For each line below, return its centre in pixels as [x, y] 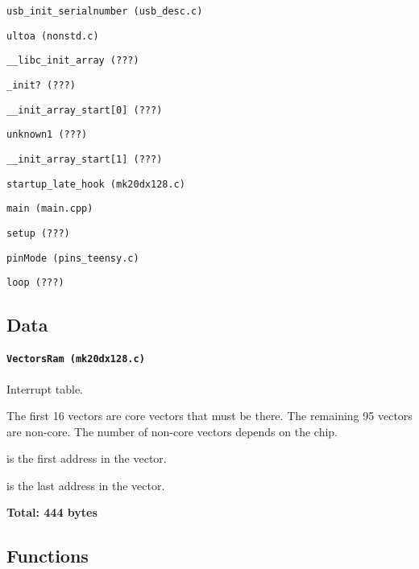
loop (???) [35, 283]
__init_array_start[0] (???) [85, 110]
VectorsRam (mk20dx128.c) [76, 359]
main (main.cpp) [50, 209]
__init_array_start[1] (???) [85, 159]
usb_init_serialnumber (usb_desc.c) [105, 11]
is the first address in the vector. [87, 458]
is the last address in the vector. [86, 485]
